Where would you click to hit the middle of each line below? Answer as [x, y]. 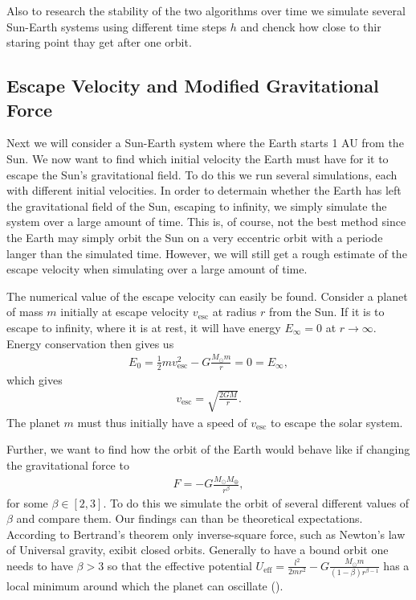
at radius [235, 312]
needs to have [40, 565]
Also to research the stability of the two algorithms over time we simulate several [206, 10]
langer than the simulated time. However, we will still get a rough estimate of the [207, 253]
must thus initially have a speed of [162, 422]
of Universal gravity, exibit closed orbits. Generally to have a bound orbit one [198, 550]
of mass [25, 312]
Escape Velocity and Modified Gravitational [193, 86]
